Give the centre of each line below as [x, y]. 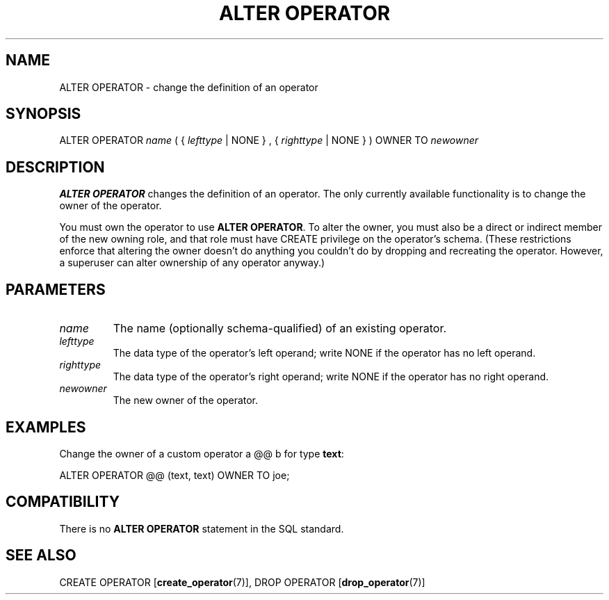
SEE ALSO [41, 556]
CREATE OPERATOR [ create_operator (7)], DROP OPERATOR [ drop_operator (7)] [242, 582]
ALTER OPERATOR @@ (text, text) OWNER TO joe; [174, 475]
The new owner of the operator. [186, 400]
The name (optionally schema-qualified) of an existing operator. [280, 329]
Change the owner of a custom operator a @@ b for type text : [202, 453]
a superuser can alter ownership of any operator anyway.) [192, 263]
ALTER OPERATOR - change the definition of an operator [189, 87]
